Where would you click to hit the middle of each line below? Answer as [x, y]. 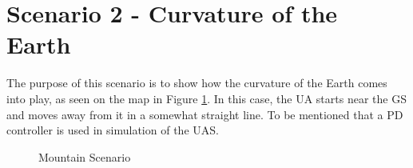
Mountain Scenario [85, 156]
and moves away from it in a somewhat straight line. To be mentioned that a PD [205, 114]
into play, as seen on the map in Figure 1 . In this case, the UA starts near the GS [206, 98]
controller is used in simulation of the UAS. [113, 130]
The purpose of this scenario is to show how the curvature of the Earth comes [197, 83]
